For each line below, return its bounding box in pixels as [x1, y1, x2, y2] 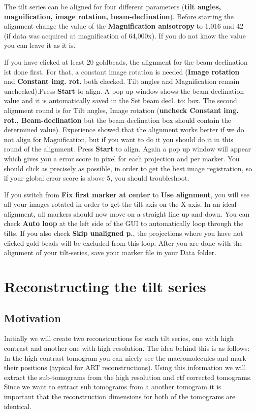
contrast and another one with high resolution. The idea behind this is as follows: [4, 343, 250, 353]
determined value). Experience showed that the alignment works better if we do [4, 124, 244, 135]
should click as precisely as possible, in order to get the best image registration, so [4, 163, 252, 173]
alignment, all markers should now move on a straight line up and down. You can [4, 208, 250, 219]
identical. [4, 401, 32, 411]
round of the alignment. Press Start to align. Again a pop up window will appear [4, 144, 251, 154]
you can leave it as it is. [4, 40, 76, 50]
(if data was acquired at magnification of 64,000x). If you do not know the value [4, 30, 246, 40]
